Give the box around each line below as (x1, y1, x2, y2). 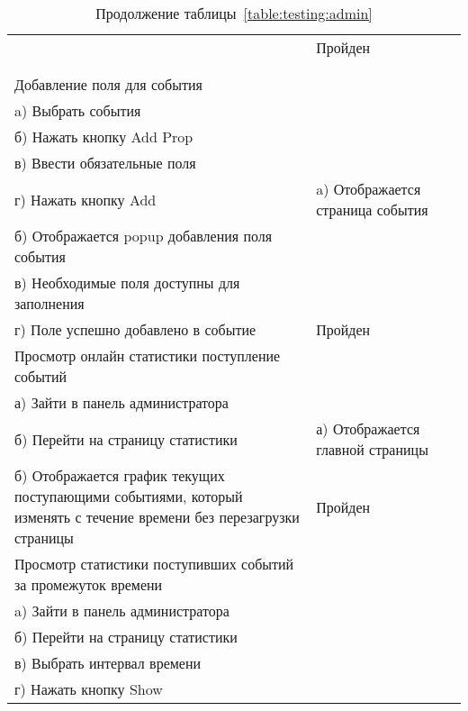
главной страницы (316, 439, 428, 460)
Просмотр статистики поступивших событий (14, 553, 294, 574)
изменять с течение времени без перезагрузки (14, 506, 300, 527)
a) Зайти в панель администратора (14, 600, 229, 621)
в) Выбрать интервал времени (14, 652, 202, 673)
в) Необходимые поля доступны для (14, 272, 240, 293)
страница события (316, 199, 428, 220)
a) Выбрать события (14, 100, 141, 121)
